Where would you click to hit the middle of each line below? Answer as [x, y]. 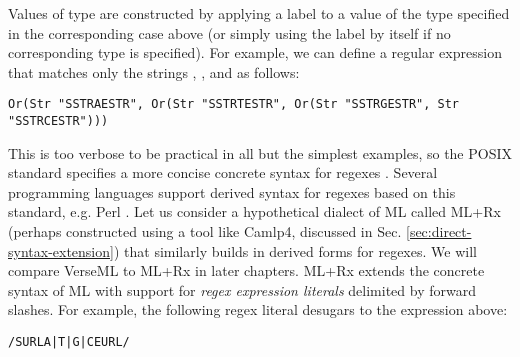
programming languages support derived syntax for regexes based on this [232, 191]
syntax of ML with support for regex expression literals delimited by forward [242, 289]
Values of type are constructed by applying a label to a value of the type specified [259, 13]
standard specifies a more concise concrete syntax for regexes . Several [223, 172]
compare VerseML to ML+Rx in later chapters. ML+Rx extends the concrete [246, 270]
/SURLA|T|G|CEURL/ [69, 342]
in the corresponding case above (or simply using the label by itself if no [229, 32]
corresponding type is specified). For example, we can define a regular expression [255, 52]
